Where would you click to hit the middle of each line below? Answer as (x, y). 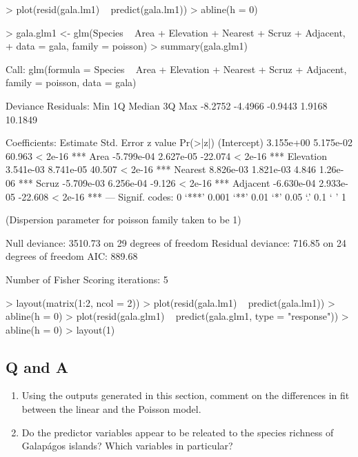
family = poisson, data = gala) (71, 82)
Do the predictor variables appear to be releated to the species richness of (178, 432)
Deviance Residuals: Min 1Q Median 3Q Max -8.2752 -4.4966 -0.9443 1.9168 (167, 105)
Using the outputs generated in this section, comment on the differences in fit (186, 395)
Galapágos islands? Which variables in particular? (127, 446)
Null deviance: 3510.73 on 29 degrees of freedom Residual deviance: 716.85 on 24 (176, 242)
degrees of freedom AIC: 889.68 (72, 256)
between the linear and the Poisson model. (111, 409)
